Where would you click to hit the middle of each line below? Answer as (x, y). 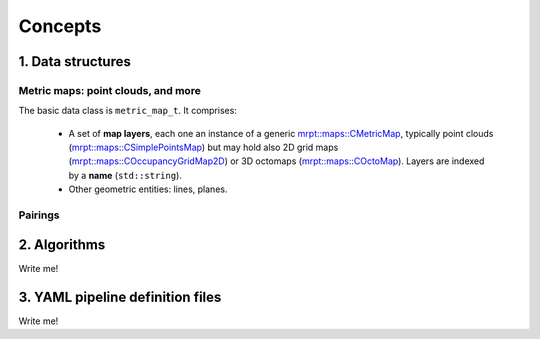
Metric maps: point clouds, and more (110, 90)
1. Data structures (75, 61)
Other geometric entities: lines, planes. (148, 189)
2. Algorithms (62, 244)
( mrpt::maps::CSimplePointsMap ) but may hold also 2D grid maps (203, 147)
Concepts (60, 26)
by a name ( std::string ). (125, 175)
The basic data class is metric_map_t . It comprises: (127, 111)
